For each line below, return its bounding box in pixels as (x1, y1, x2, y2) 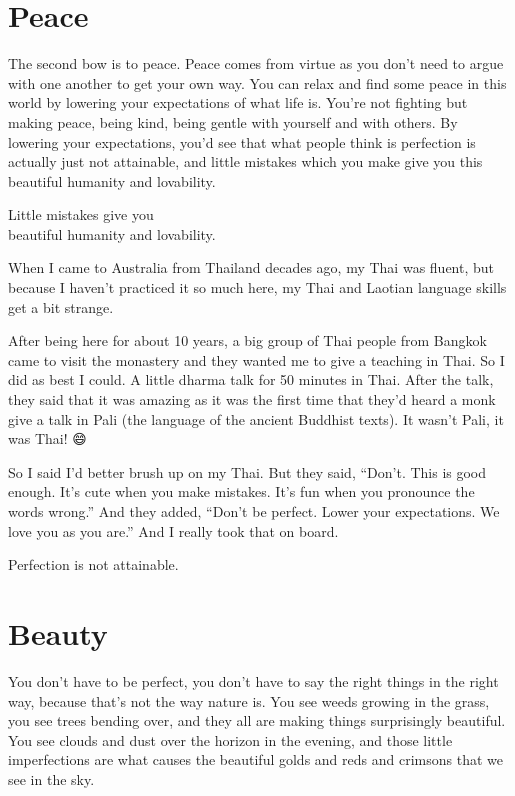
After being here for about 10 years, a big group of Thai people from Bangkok (8, 330, 487, 351)
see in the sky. (8, 768, 95, 789)
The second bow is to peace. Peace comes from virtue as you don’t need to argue (8, 53, 504, 74)
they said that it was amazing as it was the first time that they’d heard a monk (8, 389, 496, 410)
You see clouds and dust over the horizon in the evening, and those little (8, 729, 453, 750)
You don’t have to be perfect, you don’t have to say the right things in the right (8, 670, 499, 691)
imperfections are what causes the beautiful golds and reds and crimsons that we (8, 749, 503, 770)
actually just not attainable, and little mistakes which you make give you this (8, 151, 483, 172)
